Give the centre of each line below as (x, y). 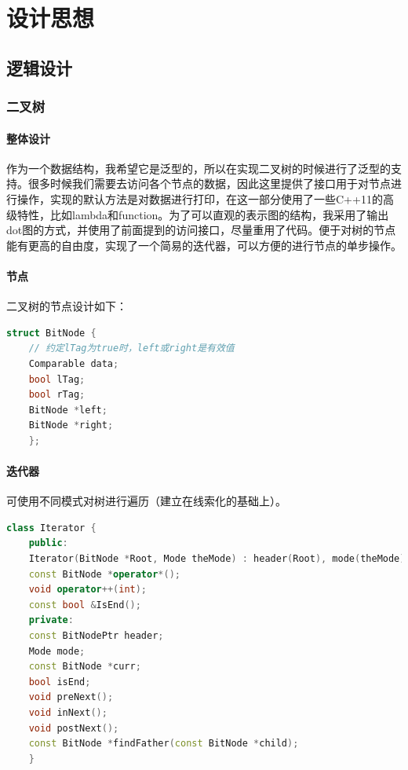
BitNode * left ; (68, 410)
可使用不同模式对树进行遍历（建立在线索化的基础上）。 (146, 501)
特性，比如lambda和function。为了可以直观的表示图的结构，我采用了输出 (203, 214)
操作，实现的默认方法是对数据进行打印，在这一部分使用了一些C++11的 (200, 198)
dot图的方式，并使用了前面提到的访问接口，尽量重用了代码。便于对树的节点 (201, 230)
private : (51, 620)
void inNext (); (68, 713)
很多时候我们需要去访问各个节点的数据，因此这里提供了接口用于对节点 (209, 183)
